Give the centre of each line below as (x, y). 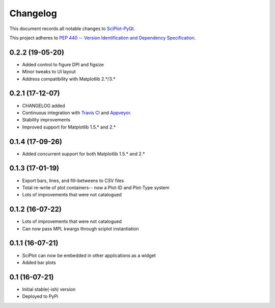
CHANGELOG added (44, 106)
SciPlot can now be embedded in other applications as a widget (89, 255)
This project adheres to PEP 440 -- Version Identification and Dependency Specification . (103, 38)
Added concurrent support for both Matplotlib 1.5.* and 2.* (84, 153)
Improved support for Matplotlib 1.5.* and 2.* (69, 127)
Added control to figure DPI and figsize (63, 64)
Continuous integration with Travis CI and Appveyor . (77, 113)
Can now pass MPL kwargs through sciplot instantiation (81, 228)
